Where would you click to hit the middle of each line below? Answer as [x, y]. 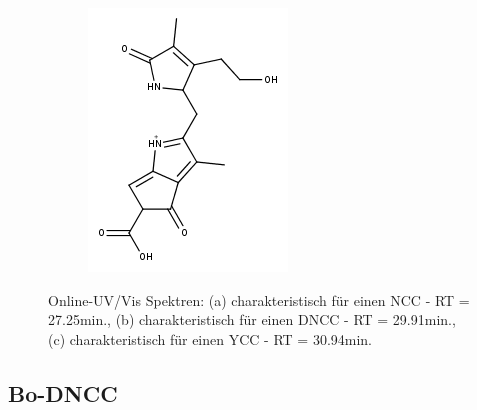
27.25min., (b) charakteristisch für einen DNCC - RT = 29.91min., [252, 319]
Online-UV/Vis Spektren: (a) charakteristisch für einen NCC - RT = [259, 299]
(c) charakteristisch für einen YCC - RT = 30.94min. [210, 338]
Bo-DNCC [63, 392]
